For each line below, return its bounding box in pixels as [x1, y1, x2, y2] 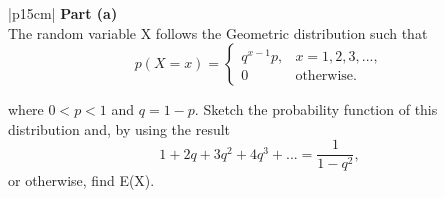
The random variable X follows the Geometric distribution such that [8, 22, 428, 43]
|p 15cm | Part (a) [8, 3, 118, 23]
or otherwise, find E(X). [8, 170, 155, 191]
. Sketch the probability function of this [194, 99, 438, 120]
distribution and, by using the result [8, 118, 231, 139]
